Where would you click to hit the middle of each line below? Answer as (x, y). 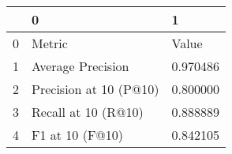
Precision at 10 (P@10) (95, 89)
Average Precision (80, 66)
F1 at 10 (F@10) (78, 135)
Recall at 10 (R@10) (88, 112)
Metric (50, 43)
